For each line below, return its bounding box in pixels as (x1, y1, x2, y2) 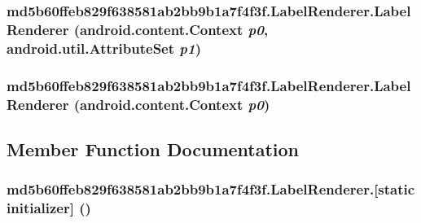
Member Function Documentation (7, 136, 300, 161)
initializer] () (7, 198, 91, 218)
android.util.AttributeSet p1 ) (7, 37, 201, 58)
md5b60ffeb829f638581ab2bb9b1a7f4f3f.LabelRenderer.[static (7, 179, 415, 199)
